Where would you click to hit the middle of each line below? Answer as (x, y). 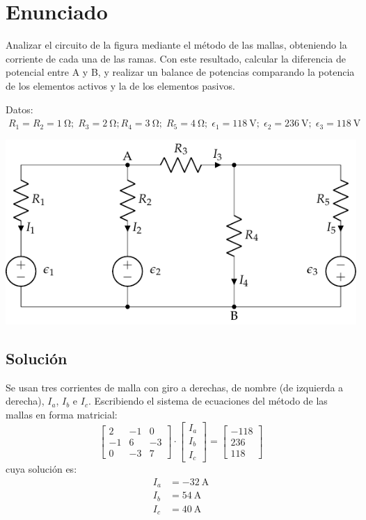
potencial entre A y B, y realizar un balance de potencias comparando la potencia (180, 72)
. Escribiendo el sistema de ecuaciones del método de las (208, 401)
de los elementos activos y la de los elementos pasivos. (120, 85)
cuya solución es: (41, 468)
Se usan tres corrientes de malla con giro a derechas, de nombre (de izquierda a (175, 387)
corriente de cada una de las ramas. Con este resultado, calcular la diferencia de (176, 58)
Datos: (19, 109)
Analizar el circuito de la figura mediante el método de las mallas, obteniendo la (176, 45)
